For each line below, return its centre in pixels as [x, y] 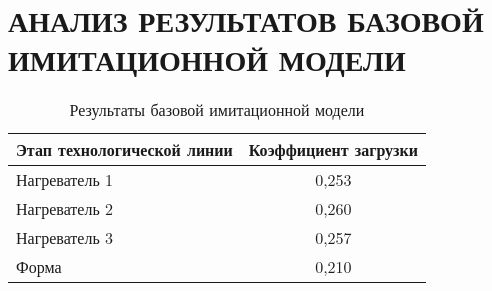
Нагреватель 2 [65, 209]
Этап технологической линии [124, 150]
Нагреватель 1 [65, 180]
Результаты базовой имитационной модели [217, 110]
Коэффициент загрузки [333, 150]
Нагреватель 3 [65, 238]
